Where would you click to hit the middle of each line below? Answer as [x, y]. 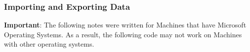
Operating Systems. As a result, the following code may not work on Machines [123, 34]
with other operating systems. [49, 44]
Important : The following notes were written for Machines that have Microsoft [125, 25]
